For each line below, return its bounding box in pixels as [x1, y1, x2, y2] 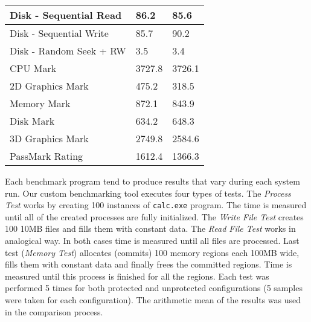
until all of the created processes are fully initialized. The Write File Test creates [5, 210, 304, 223]
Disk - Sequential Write [10, 26, 109, 40]
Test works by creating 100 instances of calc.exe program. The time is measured [5, 199, 307, 211]
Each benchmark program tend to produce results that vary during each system [5, 175, 300, 187]
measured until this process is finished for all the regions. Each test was [5, 269, 269, 282]
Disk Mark [10, 114, 55, 128]
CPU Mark [10, 61, 57, 75]
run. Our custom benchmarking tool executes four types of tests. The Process [5, 186, 291, 199]
